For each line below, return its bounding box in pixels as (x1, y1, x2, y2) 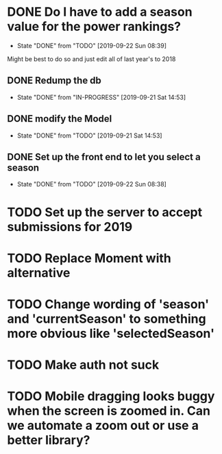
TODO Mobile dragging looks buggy (7, 389, 215, 404)
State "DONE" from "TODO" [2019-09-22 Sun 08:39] (16, 41, 166, 50)
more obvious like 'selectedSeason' (7, 325, 214, 341)
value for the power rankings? (7, 19, 182, 34)
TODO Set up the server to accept (7, 204, 203, 220)
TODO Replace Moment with (7, 250, 171, 266)
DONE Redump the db (7, 75, 101, 87)
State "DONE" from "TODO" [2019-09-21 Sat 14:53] (16, 131, 162, 140)
